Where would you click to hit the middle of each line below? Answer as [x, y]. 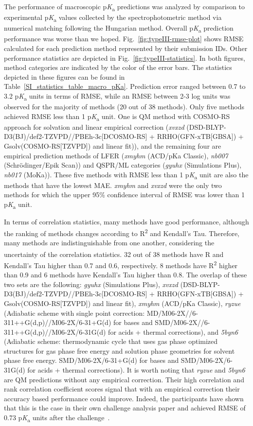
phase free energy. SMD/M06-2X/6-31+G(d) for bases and [91, 360]
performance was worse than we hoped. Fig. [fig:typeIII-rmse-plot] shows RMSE [124, 39]
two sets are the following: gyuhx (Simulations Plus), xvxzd [91, 284]
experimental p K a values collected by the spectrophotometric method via [113, 18]
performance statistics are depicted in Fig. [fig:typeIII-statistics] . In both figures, [125, 58]
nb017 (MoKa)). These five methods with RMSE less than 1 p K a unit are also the [126, 175]
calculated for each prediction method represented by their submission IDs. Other [126, 48]
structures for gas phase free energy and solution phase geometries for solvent [119, 350]
